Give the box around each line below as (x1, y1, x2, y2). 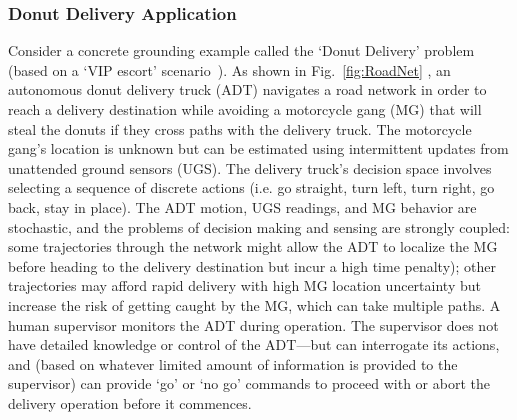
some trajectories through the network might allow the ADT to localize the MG (8, 236, 498, 257)
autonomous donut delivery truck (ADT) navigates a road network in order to (8, 79, 487, 100)
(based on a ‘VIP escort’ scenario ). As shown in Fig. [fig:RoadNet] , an (8, 59, 451, 80)
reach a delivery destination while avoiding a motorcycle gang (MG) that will (8, 99, 482, 119)
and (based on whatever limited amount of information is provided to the (8, 353, 458, 374)
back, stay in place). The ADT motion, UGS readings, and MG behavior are (8, 196, 477, 217)
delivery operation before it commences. (8, 392, 252, 413)
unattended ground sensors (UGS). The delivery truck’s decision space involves (8, 157, 492, 178)
